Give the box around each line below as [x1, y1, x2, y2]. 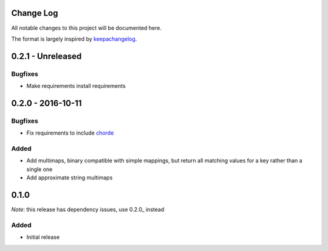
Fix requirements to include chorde [26, 129, 114, 136]
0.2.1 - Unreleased [11, 51, 82, 61]
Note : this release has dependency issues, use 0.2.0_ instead [11, 206, 165, 213]
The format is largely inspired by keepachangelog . [11, 35, 137, 42]
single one [26, 166, 53, 173]
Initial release [26, 233, 60, 241]
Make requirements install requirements [26, 82, 126, 90]
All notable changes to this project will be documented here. [11, 24, 162, 32]
